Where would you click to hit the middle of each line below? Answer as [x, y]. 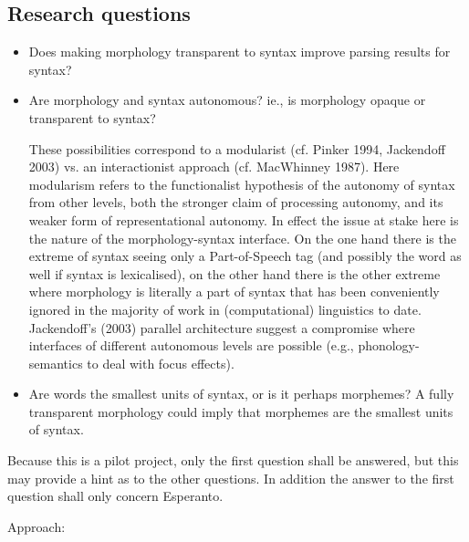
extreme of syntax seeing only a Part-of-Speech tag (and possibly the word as [245, 256]
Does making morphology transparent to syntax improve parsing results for [240, 52]
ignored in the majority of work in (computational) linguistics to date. [225, 309]
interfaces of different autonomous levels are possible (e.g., [191, 345]
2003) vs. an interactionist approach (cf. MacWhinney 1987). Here [214, 167]
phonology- [389, 345]
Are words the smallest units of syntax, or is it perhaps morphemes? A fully [241, 394]
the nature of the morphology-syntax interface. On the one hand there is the [242, 238]
